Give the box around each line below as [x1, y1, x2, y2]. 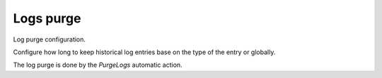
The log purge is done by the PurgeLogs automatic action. [13, 60, 183, 70]
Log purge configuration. [13, 35, 86, 44]
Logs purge [13, 11, 81, 26]
